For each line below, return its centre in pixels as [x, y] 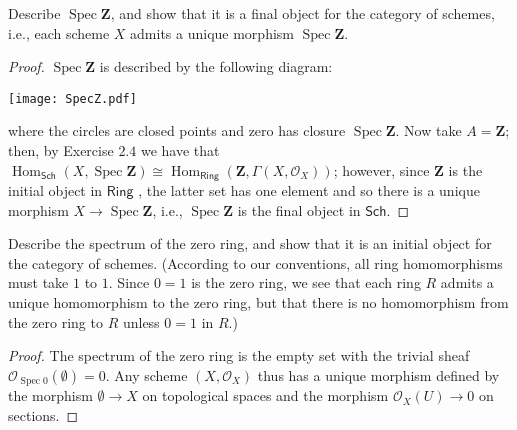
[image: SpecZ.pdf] [72, 98]
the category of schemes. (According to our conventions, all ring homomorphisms [255, 262]
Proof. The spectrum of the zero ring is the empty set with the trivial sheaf [239, 355]
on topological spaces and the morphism [265, 395]
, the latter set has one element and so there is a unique [309, 190]
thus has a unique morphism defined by [378, 374]
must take [38, 282]
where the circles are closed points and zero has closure [177, 130]
